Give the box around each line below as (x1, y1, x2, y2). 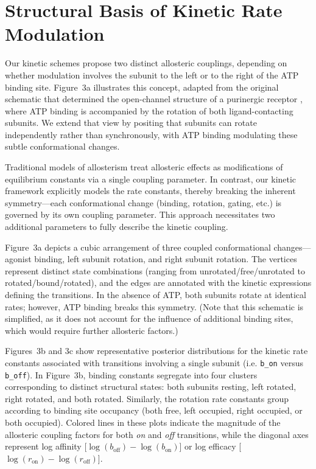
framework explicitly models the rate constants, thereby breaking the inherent (5, 184, 296, 197)
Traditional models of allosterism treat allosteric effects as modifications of (5, 161, 283, 173)
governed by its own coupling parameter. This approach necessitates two (5, 208, 275, 221)
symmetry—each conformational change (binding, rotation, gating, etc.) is (5, 196, 282, 209)
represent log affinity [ (5, 440, 87, 453)
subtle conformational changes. (5, 140, 120, 153)
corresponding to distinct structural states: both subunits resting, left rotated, (5, 380, 297, 393)
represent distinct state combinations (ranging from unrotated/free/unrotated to (5, 264, 305, 277)
